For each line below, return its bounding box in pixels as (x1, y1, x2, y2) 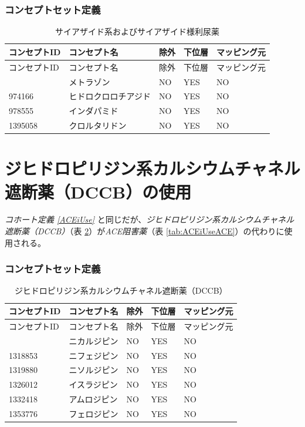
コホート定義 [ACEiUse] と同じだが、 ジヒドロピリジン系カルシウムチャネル (5, 213, 294, 226)
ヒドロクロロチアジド (69, 90, 151, 102)
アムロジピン (69, 393, 118, 405)
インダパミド (69, 105, 118, 117)
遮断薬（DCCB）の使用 (5, 179, 192, 203)
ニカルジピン (69, 334, 118, 347)
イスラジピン (69, 378, 118, 391)
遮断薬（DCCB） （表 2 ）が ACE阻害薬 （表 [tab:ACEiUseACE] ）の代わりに (5, 225, 284, 237)
